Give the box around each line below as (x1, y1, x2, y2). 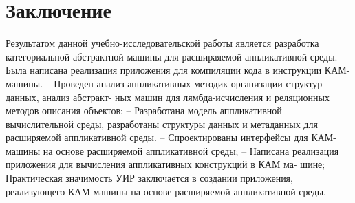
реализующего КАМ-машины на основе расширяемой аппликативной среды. (6, 184, 326, 198)
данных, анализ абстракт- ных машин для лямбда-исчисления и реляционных (6, 89, 330, 104)
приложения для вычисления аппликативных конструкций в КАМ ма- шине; (6, 157, 325, 171)
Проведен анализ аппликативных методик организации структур (54, 76, 323, 90)
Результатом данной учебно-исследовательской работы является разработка (6, 36, 319, 50)
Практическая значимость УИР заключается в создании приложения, (6, 171, 293, 185)
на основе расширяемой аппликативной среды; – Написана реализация (43, 143, 339, 158)
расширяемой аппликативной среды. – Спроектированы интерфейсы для (6, 130, 308, 145)
